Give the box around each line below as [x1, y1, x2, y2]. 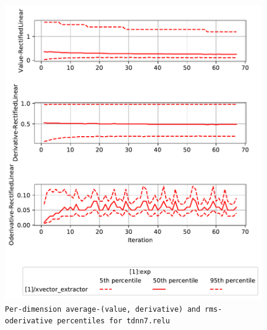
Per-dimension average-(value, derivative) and [5, 304, 201, 314]
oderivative [5, 317, 53, 326]
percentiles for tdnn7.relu [56, 317, 171, 326]
